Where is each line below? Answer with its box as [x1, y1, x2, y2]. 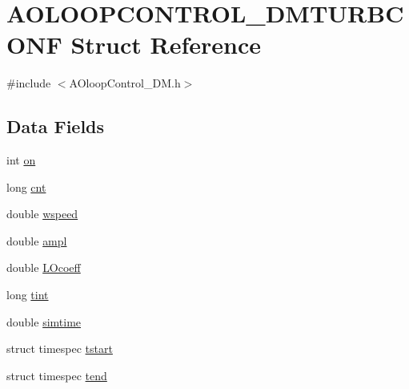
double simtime [6, 313, 82, 330]
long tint [6, 286, 49, 303]
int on [6, 152, 36, 168]
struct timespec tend [6, 367, 107, 383]
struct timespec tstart [6, 340, 113, 357]
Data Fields [6, 114, 105, 139]
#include [6, 75, 51, 91]
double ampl [6, 232, 67, 249]
